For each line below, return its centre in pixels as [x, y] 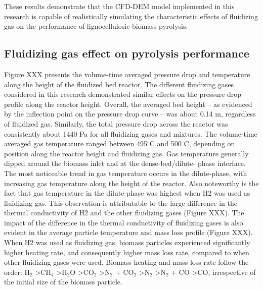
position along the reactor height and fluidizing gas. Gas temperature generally [126, 153]
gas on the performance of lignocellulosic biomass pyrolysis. [96, 26]
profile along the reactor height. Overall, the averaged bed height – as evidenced [128, 104]
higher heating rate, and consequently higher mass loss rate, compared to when [127, 252]
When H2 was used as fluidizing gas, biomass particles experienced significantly [127, 242]
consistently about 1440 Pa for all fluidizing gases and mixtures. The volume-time [131, 133]
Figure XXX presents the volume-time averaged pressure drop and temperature [127, 74]
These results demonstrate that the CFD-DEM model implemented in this [119, 6]
